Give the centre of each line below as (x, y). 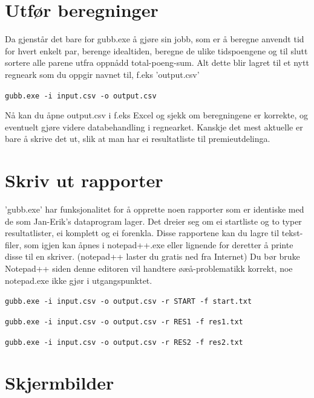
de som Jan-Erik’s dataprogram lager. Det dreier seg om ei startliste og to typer (153, 221)
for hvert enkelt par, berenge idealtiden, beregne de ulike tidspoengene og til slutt (156, 50)
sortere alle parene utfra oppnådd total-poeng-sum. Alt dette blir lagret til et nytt (157, 63)
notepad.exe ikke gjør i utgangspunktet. (79, 280)
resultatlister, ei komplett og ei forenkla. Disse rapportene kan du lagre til (142, 233)
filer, (13, 244)
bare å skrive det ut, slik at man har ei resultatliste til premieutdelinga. (138, 139)
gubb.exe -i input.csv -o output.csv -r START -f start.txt (129, 302)
